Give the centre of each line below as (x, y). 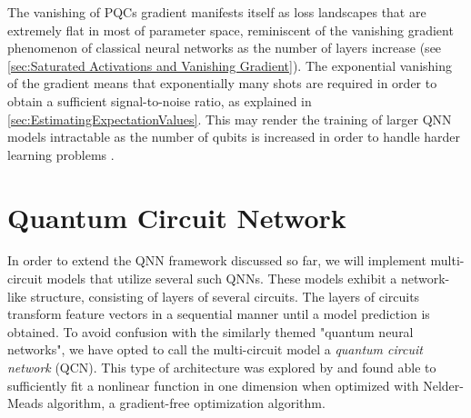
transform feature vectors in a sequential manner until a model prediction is (219, 314)
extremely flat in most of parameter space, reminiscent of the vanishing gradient (230, 30)
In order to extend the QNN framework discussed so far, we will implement (217, 260)
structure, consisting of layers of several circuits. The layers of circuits (225, 296)
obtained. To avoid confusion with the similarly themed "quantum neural (210, 331)
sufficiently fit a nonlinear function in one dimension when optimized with (213, 385)
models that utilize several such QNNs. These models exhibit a (222, 279)
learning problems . (61, 154)
